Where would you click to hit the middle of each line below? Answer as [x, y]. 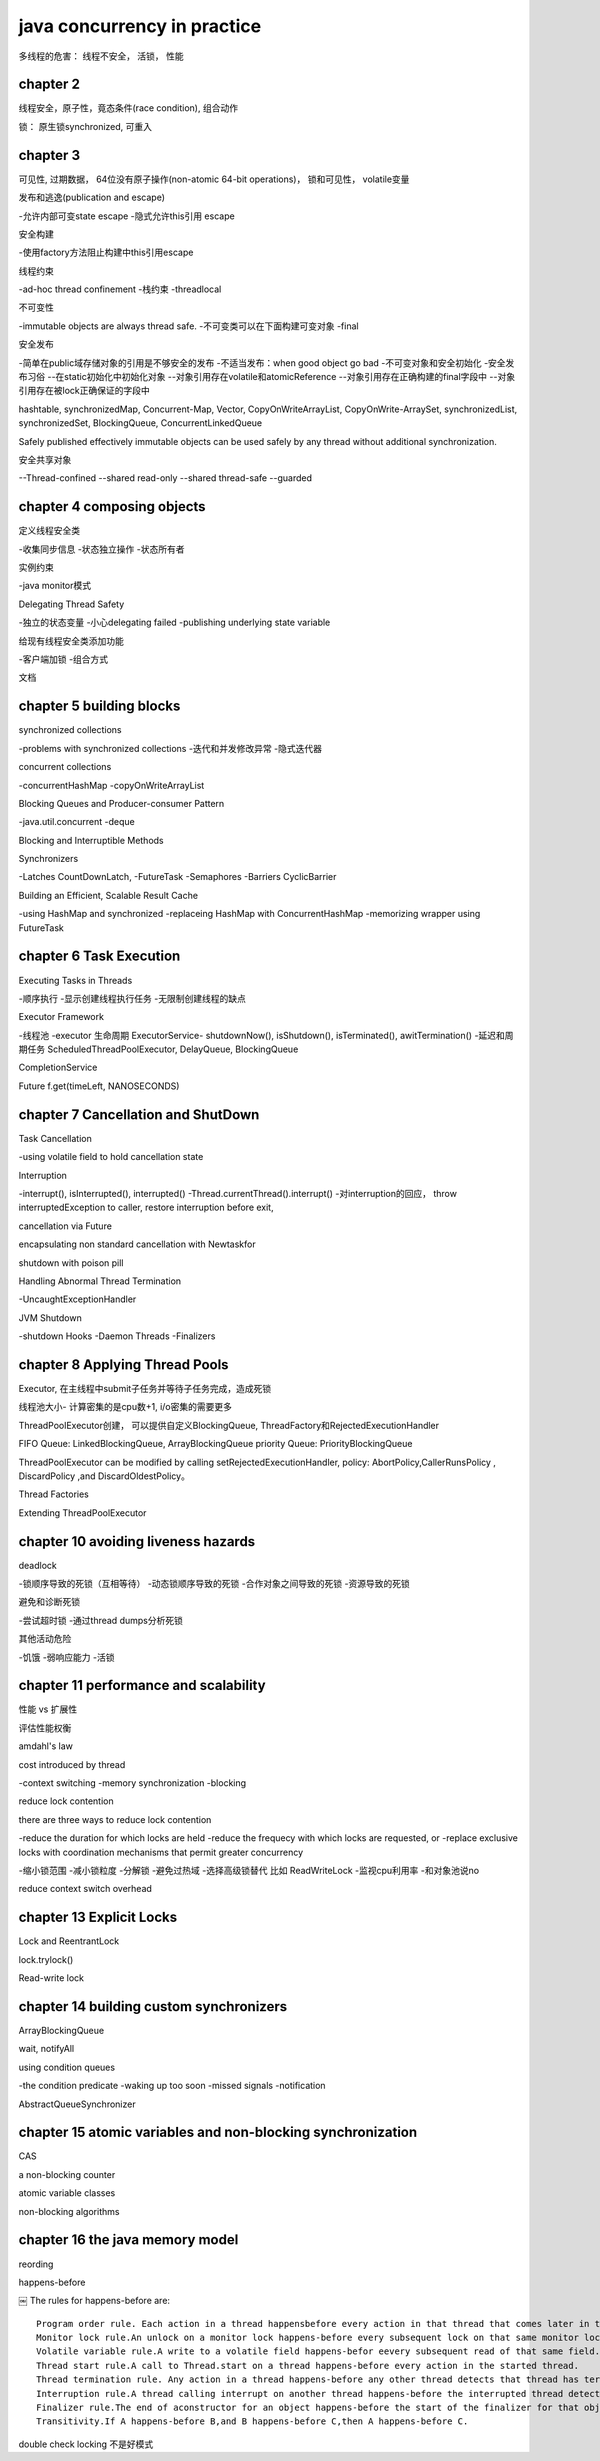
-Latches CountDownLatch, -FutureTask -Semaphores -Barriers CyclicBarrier [177, 877]
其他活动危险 [45, 1639]
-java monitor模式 [55, 586]
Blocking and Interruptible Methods [91, 840]
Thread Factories [53, 1494]
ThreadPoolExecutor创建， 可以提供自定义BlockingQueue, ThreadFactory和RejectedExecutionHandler [229, 1425]
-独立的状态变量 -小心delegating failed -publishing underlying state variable [174, 622]
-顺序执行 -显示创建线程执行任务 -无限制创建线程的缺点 [132, 998]
